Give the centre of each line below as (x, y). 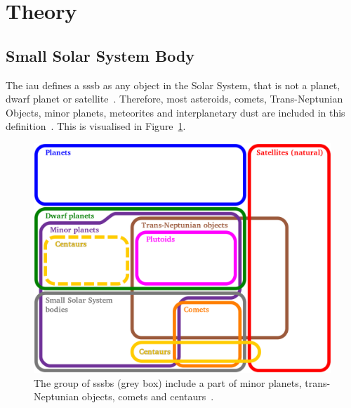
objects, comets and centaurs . (148, 396)
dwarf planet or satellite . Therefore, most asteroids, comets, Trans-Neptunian (174, 99)
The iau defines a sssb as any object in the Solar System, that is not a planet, (173, 85)
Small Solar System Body (100, 55)
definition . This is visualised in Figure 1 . (96, 126)
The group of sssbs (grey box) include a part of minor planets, (168, 382)
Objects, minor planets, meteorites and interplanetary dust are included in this (175, 112)
